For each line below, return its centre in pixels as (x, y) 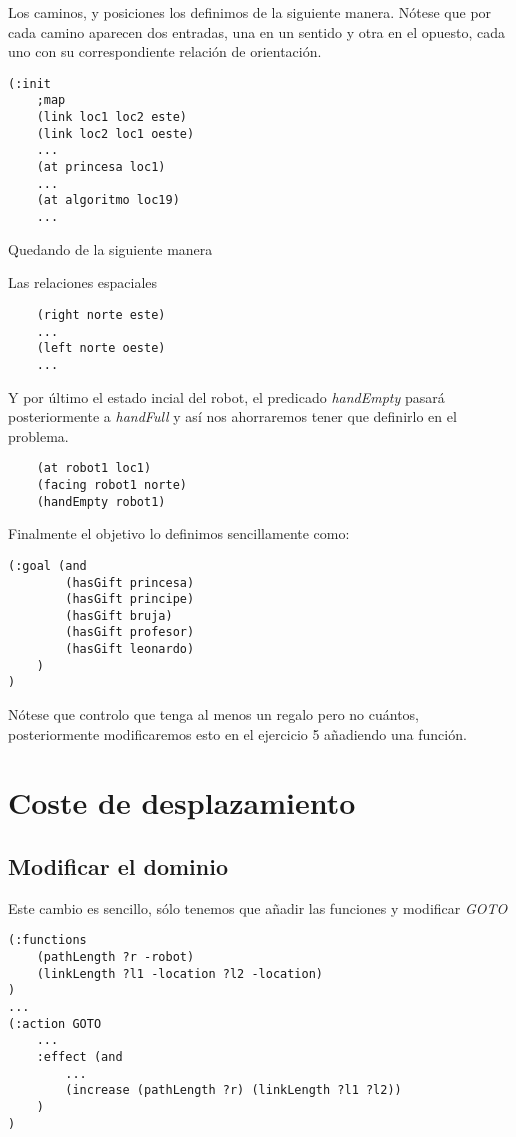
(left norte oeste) (101, 348)
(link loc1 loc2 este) (111, 117)
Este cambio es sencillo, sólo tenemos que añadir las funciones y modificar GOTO (258, 907)
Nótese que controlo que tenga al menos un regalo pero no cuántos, (213, 714)
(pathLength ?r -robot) (115, 957)
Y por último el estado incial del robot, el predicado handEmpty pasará (226, 396)
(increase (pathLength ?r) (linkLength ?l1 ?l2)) (233, 1090)
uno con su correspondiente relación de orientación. (165, 51)
